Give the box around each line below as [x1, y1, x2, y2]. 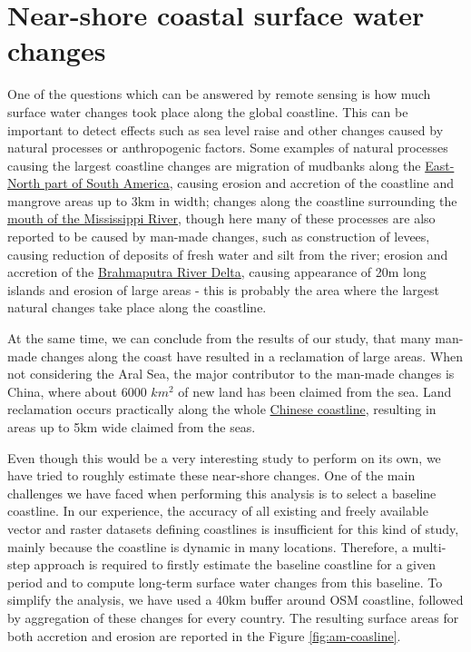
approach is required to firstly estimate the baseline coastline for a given [34, 555, 436, 574]
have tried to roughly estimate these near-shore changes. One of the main [7, 466, 416, 485]
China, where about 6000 [7, 381, 147, 400]
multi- [412, 537, 446, 556]
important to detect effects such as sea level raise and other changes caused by [7, 120, 444, 139]
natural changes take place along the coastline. [7, 298, 267, 317]
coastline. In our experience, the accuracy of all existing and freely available [7, 501, 428, 520]
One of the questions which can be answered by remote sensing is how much [7, 84, 431, 104]
